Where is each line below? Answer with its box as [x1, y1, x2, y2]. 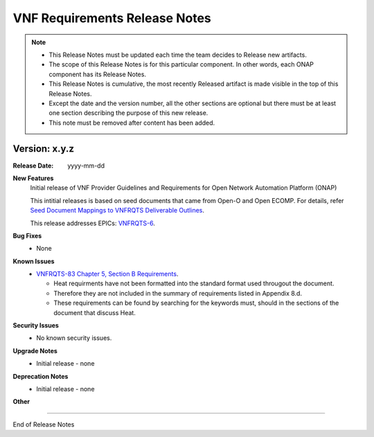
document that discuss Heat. [53, 308, 136, 316]
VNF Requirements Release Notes [12, 10, 211, 26]
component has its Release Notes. [48, 70, 147, 78]
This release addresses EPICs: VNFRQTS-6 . [30, 219, 155, 227]
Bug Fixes [12, 231, 42, 240]
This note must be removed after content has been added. [48, 118, 215, 127]
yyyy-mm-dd [67, 161, 105, 170]
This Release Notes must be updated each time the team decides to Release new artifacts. [48, 51, 308, 59]
